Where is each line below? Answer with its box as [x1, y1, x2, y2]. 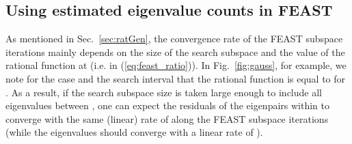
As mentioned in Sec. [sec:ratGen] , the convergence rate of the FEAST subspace [5, 31, 343, 46]
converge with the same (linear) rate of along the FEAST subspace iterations [5, 111, 329, 126]
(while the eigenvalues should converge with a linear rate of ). [5, 125, 263, 139]
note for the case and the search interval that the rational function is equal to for [5, 71, 346, 85]
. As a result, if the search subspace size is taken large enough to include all [5, 85, 322, 99]
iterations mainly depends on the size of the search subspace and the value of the [5, 44, 345, 59]
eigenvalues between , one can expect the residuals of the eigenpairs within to [5, 98, 330, 113]
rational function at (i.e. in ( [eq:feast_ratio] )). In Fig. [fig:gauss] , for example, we [5, 58, 347, 72]
